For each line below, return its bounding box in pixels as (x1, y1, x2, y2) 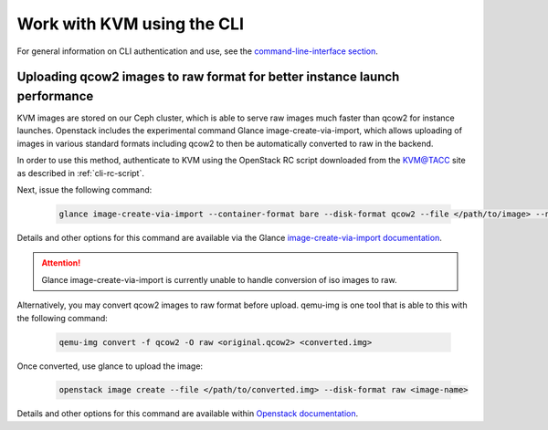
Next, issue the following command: (16, 184, 153, 195)
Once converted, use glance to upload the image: (16, 361, 204, 372)
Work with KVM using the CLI (16, 14, 245, 34)
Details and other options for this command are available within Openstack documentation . (16, 408, 359, 419)
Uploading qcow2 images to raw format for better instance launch (16, 69, 400, 85)
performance (16, 88, 94, 104)
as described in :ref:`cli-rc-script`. (16, 167, 145, 178)
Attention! (41, 257, 81, 268)
